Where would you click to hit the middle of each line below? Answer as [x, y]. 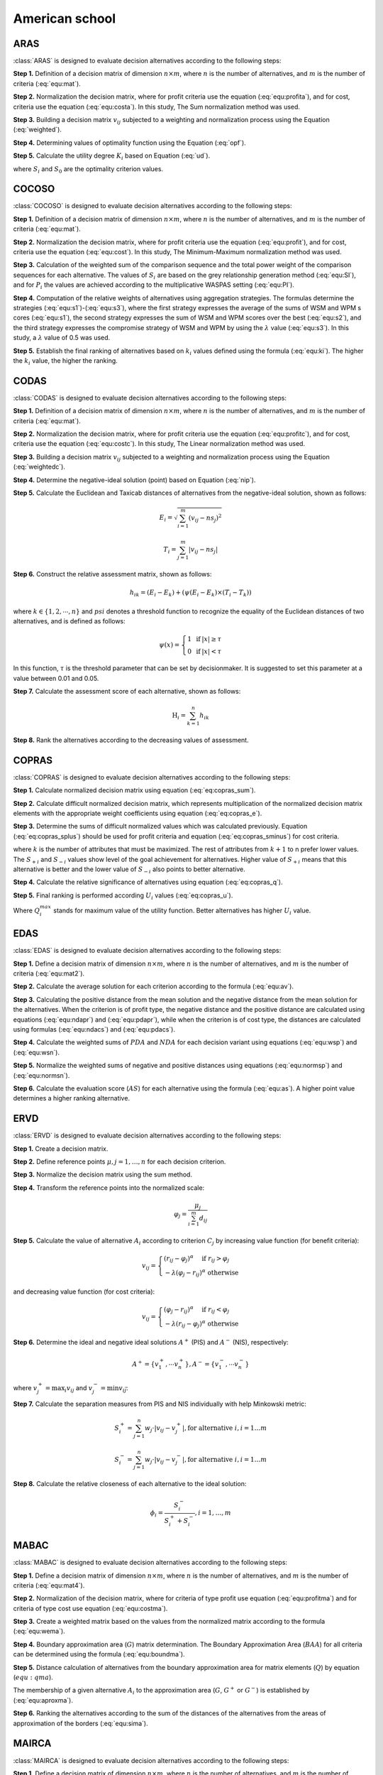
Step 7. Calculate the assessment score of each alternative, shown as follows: [127, 692]
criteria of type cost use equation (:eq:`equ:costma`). [90, 1608]
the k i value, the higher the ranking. [66, 361]
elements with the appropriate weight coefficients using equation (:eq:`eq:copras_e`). [138, 814]
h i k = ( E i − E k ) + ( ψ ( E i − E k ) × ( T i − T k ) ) [190, 594]
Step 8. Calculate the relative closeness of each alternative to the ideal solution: [130, 1484]
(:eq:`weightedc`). [39, 467]
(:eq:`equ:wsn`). [37, 1052]
